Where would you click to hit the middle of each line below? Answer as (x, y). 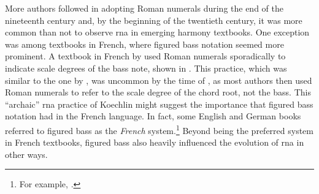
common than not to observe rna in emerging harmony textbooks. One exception (157, 32)
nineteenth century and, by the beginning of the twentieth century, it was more (154, 20)
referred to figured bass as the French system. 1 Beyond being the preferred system (159, 129)
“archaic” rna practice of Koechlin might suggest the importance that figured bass (159, 104)
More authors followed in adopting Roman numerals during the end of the (144, 8)
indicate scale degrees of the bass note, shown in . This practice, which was (146, 68)
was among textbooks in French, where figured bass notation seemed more (144, 44)
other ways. (26, 154)
